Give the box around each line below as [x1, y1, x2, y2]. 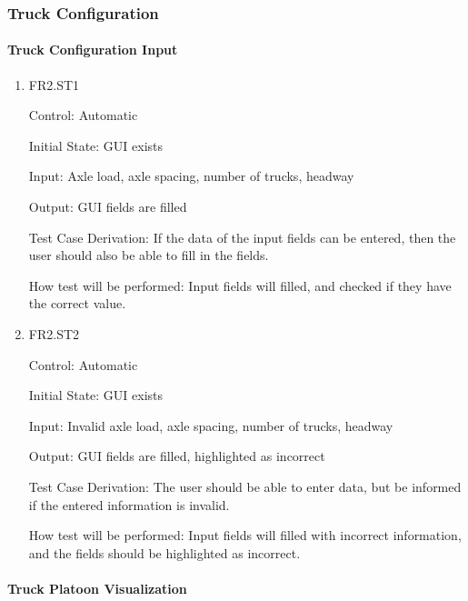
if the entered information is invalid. [28, 495, 230, 514]
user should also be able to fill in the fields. [28, 245, 269, 265]
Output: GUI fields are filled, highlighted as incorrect [28, 446, 325, 466]
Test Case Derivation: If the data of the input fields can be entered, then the [28, 227, 456, 246]
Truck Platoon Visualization [7, 578, 187, 597]
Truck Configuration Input [7, 40, 178, 59]
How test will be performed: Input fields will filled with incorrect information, [28, 526, 462, 545]
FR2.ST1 [28, 75, 80, 94]
